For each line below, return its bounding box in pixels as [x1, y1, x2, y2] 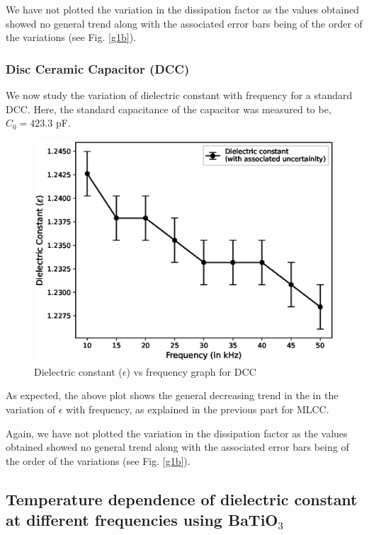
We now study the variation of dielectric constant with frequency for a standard [6, 88, 353, 102]
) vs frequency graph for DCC [126, 364, 256, 379]
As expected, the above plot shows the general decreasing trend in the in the [6, 388, 339, 403]
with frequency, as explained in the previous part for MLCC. [66, 402, 329, 416]
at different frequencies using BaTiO [6, 509, 278, 531]
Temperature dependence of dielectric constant [6, 488, 358, 510]
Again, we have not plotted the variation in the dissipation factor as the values [6, 425, 348, 440]
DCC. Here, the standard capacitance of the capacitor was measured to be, [6, 101, 331, 116]
